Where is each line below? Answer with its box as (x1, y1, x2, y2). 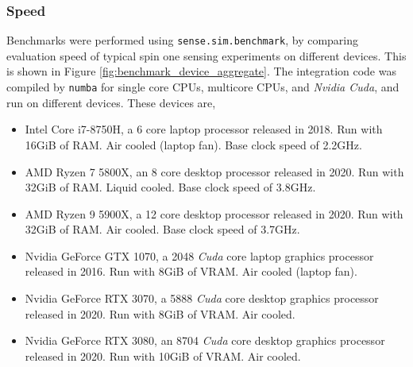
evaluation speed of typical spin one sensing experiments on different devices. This (6, 47, 407, 64)
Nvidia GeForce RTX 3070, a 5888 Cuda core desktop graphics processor (25, 290, 379, 307)
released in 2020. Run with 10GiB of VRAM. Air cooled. (25, 347, 301, 364)
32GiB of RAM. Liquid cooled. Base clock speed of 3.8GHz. (25, 179, 316, 195)
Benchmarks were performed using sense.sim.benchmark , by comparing (6, 32, 359, 48)
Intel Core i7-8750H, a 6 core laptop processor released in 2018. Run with (25, 121, 383, 137)
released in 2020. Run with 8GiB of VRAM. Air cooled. (25, 305, 295, 322)
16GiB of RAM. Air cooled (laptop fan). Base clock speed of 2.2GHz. (25, 136, 362, 153)
